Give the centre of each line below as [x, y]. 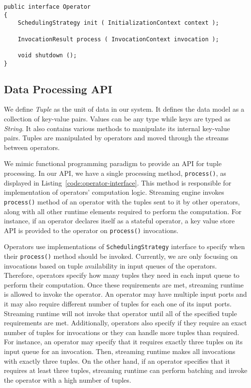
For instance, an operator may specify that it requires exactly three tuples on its [123, 342]
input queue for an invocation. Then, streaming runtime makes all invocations [120, 351]
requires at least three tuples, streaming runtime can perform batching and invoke [126, 370]
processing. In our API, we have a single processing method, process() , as [115, 173]
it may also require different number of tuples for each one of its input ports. [118, 304]
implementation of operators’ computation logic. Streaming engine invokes [114, 192]
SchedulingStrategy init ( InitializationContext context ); [118, 23]
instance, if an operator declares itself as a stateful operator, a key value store [119, 221]
